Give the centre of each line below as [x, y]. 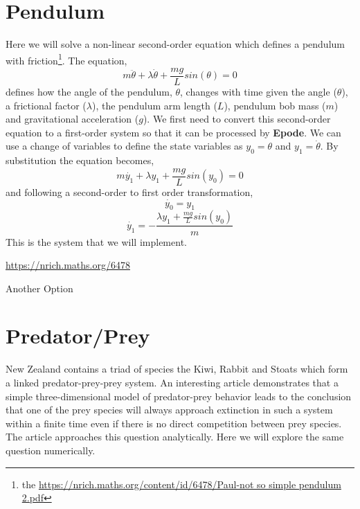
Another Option [39, 288]
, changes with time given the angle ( [259, 92]
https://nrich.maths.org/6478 [68, 265]
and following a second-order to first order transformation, [129, 191]
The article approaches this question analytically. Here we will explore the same [175, 437]
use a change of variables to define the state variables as [124, 146]
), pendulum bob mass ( [275, 105]
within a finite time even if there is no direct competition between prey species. [174, 423]
